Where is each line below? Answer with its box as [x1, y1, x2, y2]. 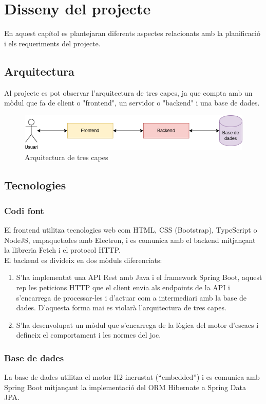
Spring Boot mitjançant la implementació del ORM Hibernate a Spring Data [4, 381, 246, 392]
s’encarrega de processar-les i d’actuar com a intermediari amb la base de [16, 292, 247, 303]
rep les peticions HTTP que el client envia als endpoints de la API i [16, 282, 230, 292]
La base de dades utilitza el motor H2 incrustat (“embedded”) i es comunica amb [4, 372, 260, 382]
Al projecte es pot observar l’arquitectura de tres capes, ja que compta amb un [4, 87, 253, 98]
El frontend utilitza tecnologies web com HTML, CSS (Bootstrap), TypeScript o [4, 224, 257, 235]
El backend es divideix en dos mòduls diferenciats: [4, 254, 162, 265]
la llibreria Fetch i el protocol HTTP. [4, 244, 121, 255]
